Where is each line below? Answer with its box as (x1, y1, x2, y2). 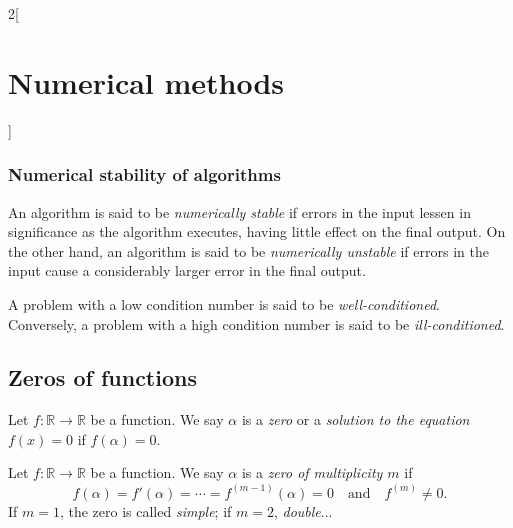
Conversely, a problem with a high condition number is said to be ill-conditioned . (8, 313, 505, 334)
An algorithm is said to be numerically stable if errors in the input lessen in (8, 201, 471, 222)
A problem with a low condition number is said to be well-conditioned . (8, 293, 440, 314)
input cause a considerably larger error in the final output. (8, 260, 366, 281)
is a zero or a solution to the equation (241, 409, 470, 430)
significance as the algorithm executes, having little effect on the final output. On (8, 221, 506, 242)
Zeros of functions (8, 362, 197, 393)
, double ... (273, 500, 333, 521)
